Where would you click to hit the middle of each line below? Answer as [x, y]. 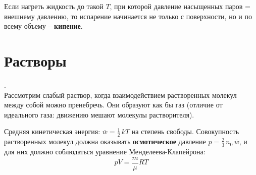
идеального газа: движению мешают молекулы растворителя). [99, 114]
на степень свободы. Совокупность [185, 131]
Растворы [35, 60]
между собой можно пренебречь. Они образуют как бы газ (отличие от [113, 105]
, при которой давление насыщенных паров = [180, 6]
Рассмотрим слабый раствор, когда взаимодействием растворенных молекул [120, 95]
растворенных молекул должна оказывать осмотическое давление [105, 141]
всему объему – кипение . [43, 26]
